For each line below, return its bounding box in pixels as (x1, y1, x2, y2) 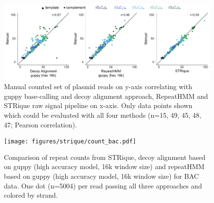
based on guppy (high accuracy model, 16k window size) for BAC (4, 171, 199, 181)
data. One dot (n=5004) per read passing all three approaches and (4, 180, 202, 190)
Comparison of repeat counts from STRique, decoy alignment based (4, 152, 206, 162)
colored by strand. (4, 190, 58, 200)
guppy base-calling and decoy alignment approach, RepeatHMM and (4, 91, 208, 101)
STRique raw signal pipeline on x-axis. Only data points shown (4, 100, 193, 110)
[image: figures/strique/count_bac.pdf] (4, 138, 137, 145)
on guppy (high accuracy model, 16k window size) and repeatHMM (4, 161, 205, 172)
